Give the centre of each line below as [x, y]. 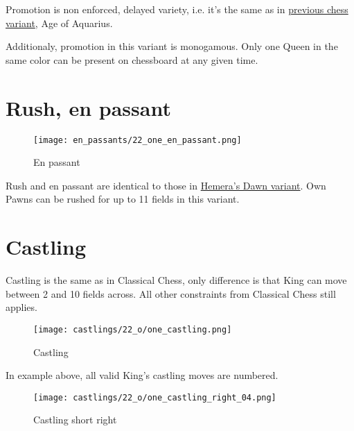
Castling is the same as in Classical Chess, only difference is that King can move [176, 280]
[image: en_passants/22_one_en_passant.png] [138, 140]
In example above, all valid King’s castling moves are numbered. [142, 375]
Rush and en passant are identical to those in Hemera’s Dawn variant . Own [166, 185]
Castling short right [75, 420]
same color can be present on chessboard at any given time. [132, 59]
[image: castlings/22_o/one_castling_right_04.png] [155, 397]
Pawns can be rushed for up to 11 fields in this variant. [123, 199]
